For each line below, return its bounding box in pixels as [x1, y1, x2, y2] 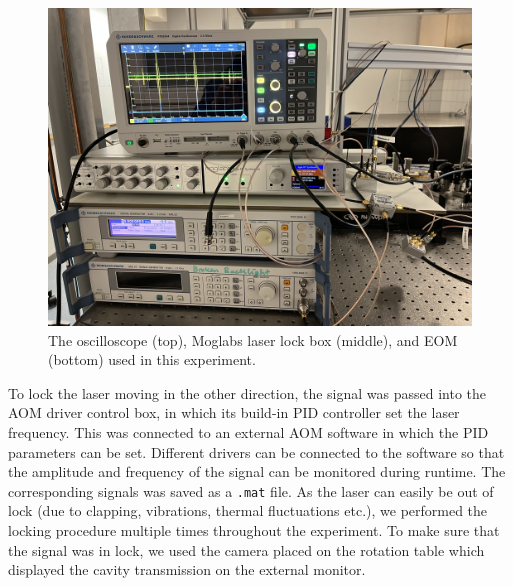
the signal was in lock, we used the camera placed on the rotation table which [8, 539, 485, 560]
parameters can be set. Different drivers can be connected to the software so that [8, 441, 505, 462]
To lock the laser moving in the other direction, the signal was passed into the [8, 382, 487, 403]
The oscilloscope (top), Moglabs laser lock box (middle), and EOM [48, 329, 458, 350]
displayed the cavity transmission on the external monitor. [8, 559, 366, 580]
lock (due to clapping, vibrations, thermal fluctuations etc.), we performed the [8, 500, 488, 521]
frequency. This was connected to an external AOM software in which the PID [8, 421, 489, 442]
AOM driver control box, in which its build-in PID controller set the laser [8, 402, 460, 423]
